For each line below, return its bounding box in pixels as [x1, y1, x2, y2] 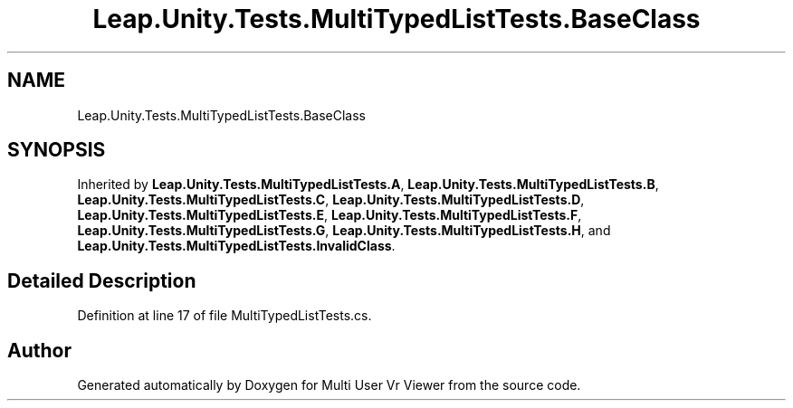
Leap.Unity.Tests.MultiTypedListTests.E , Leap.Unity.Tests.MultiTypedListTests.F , [77, 207, 582, 223]
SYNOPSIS [7, 138, 106, 162]
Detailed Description [7, 269, 196, 292]
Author [7, 338, 72, 362]
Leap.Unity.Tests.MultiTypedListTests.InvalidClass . [77, 238, 396, 254]
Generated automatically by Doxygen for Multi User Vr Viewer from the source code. [77, 377, 581, 394]
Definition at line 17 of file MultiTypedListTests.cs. [77, 308, 372, 324]
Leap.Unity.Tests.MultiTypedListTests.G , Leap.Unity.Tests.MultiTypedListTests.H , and [77, 223, 611, 239]
